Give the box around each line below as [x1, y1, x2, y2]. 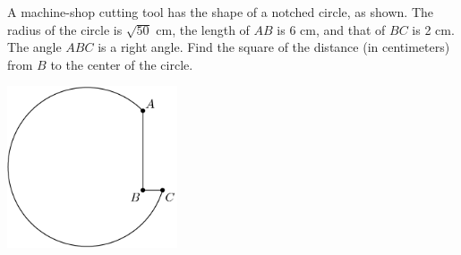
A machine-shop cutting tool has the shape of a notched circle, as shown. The [7, 3, 433, 21]
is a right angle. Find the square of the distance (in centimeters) [98, 38, 450, 56]
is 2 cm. [412, 20, 455, 38]
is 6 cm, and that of [277, 20, 386, 38]
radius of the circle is [7, 20, 123, 38]
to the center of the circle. [50, 55, 193, 73]
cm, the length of [156, 20, 250, 38]
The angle [7, 38, 62, 56]
